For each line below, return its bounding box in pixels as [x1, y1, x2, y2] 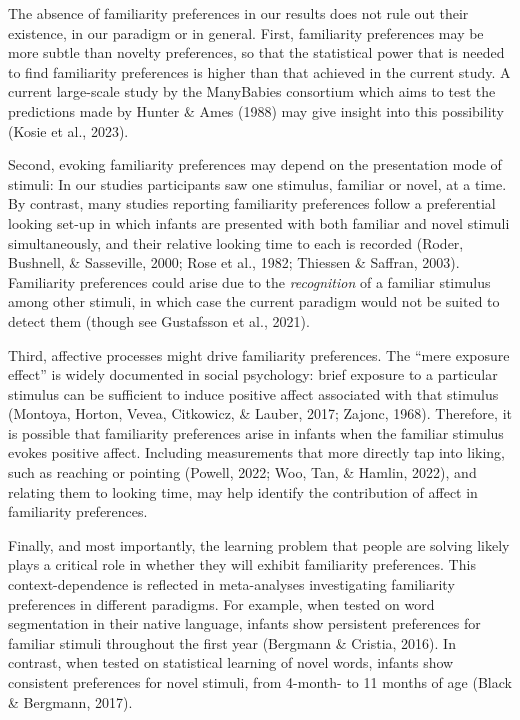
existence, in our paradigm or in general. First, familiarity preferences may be [8, 22, 484, 43]
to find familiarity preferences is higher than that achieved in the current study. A [8, 61, 511, 82]
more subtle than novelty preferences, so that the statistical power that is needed [8, 42, 505, 63]
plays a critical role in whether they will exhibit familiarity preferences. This [8, 554, 476, 575]
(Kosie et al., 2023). [8, 120, 129, 141]
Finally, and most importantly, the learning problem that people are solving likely [8, 534, 510, 555]
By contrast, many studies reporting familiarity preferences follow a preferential [8, 193, 496, 214]
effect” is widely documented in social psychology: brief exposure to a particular [8, 364, 498, 385]
